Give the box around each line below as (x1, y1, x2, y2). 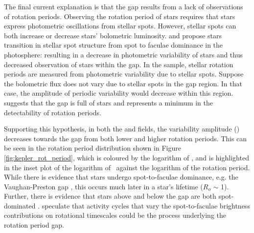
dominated (4, 200, 36, 210)
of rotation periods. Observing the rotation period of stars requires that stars (4, 11, 235, 21)
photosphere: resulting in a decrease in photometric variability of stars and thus (4, 49, 243, 59)
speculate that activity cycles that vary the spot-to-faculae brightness (42, 200, 250, 210)
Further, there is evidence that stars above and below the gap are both (4, 191, 216, 201)
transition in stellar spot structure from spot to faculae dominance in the (4, 40, 223, 50)
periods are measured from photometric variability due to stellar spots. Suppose (4, 69, 244, 79)
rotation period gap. (4, 220, 65, 230)
